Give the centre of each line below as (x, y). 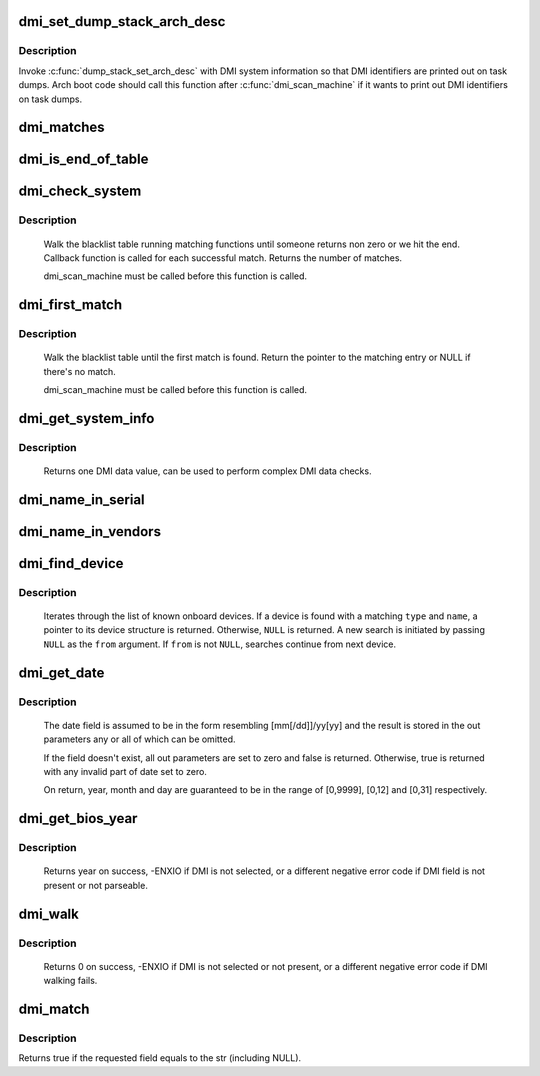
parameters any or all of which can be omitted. (139, 739)
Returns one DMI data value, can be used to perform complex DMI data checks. (207, 471)
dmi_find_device (71, 563)
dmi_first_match (70, 305)
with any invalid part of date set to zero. (125, 771)
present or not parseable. (96, 885)
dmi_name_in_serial (81, 499)
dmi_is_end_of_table (83, 159)
